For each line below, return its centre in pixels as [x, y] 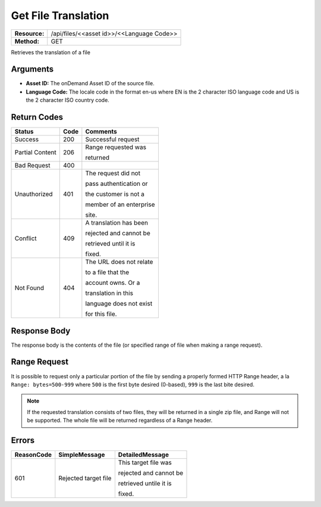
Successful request [112, 139]
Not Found [29, 288]
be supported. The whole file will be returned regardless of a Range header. [120, 421]
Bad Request [32, 166]
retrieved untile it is [145, 484]
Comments [101, 132]
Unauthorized [34, 194]
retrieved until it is [110, 244]
